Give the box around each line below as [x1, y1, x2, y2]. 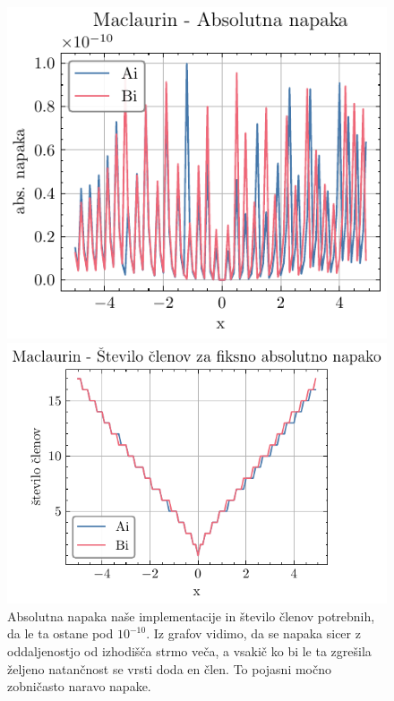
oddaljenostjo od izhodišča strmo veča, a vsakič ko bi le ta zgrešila [7, 642, 372, 661]
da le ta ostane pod [7, 624, 114, 643]
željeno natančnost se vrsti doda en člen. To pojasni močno [7, 659, 332, 678]
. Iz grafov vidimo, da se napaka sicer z [146, 624, 361, 643]
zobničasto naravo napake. [7, 677, 151, 696]
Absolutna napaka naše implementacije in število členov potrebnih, [7, 606, 375, 625]
